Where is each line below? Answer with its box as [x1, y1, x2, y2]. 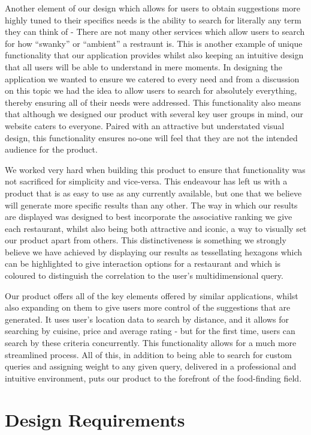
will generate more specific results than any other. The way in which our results [5, 198, 298, 211]
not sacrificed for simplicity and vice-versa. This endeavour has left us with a [5, 175, 288, 187]
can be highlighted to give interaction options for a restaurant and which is [5, 257, 281, 270]
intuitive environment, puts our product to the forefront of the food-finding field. [5, 371, 302, 384]
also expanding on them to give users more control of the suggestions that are [5, 301, 291, 314]
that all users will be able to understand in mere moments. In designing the [5, 60, 282, 73]
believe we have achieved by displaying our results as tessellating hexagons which [5, 245, 303, 258]
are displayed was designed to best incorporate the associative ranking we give [5, 210, 292, 223]
